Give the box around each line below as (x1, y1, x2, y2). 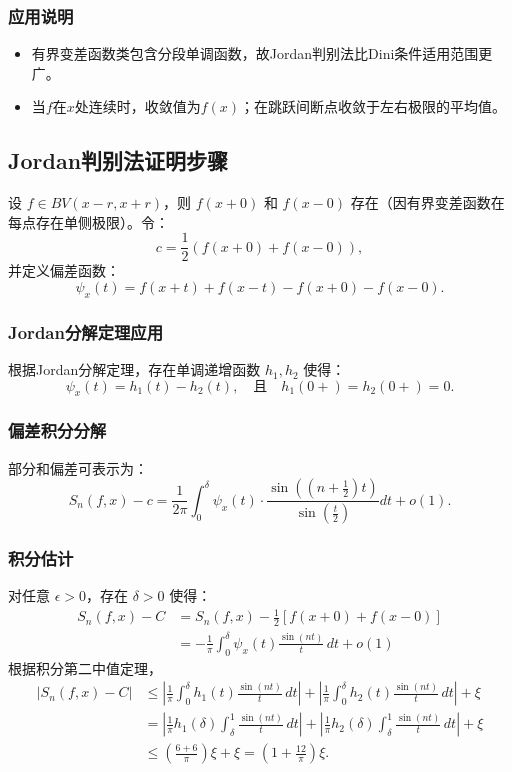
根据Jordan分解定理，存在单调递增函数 (8, 359, 261, 380)
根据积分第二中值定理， (8, 657, 162, 678)
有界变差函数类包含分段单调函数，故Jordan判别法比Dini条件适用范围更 (31, 43, 493, 64)
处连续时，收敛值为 (74, 96, 201, 117)
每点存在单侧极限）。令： (8, 211, 169, 232)
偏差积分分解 (8, 418, 107, 443)
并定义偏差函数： (8, 260, 120, 281)
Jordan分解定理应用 (8, 319, 164, 344)
